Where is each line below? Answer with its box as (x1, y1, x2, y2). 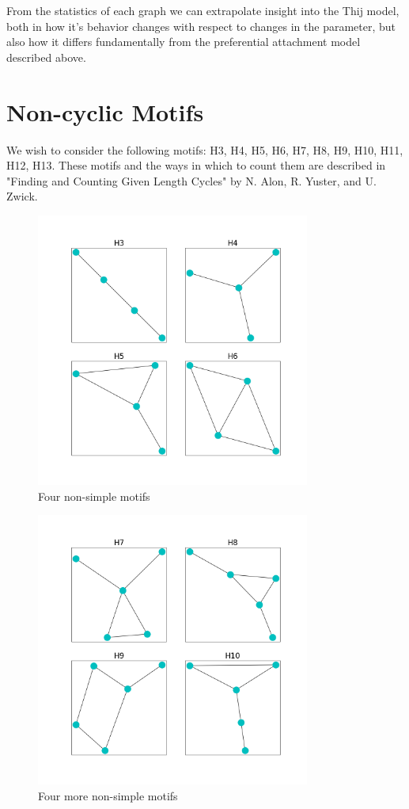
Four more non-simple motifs (38, 787, 178, 803)
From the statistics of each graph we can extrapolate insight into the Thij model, (6, 2, 400, 18)
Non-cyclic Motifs (6, 95, 204, 128)
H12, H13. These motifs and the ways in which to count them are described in (6, 157, 386, 174)
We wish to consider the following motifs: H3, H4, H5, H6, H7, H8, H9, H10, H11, (6, 141, 403, 158)
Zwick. (6, 188, 38, 204)
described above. (6, 48, 86, 65)
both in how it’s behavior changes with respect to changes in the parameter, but (6, 17, 396, 34)
